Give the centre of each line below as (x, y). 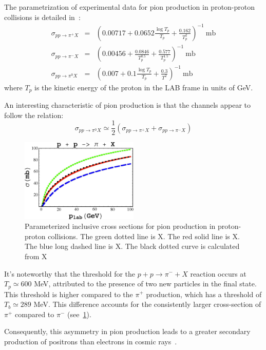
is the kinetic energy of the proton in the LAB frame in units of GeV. (144, 87)
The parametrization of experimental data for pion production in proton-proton (130, 7)
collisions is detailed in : (42, 17)
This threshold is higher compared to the (69, 294)
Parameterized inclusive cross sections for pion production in (120, 226)
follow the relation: (34, 115)
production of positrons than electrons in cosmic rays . (91, 341)
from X (36, 256)
